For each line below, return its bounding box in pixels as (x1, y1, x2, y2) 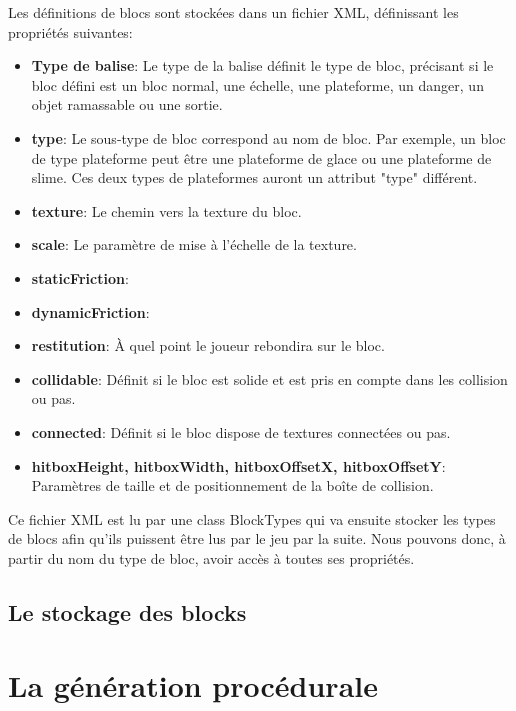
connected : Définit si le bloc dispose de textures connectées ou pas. (31, 421, 451, 442)
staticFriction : (31, 267, 129, 288)
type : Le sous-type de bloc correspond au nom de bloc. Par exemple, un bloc (31, 127, 506, 148)
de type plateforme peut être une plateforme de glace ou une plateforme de (31, 147, 492, 168)
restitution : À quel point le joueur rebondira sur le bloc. (31, 335, 385, 356)
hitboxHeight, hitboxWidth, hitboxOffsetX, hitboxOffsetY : (31, 455, 446, 476)
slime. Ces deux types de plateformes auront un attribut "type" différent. (31, 167, 478, 188)
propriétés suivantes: (8, 21, 133, 42)
